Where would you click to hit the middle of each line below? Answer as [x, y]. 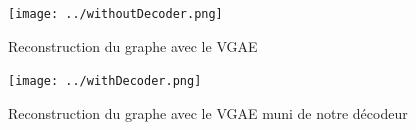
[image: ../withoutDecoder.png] [115, 14]
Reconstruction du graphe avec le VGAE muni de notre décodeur [208, 112]
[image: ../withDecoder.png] [105, 81]
